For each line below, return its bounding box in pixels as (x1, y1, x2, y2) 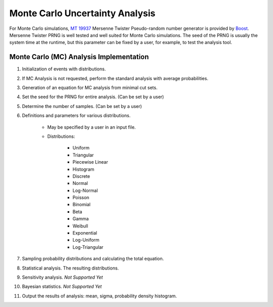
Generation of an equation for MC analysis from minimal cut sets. (22, 85, 158, 91)
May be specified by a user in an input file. (47, 124, 136, 130)
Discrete (72, 173, 90, 179)
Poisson (72, 195, 89, 201)
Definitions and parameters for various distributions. (22, 112, 131, 119)
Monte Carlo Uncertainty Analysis (9, 8, 156, 19)
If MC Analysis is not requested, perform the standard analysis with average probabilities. (22, 75, 208, 81)
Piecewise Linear (72, 159, 108, 165)
